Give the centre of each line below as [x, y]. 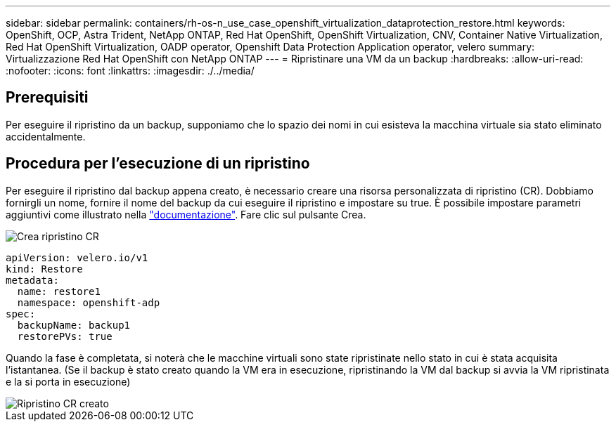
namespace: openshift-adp [89, 302]
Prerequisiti [47, 98]
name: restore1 [59, 291]
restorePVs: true [65, 336]
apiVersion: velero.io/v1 [77, 257]
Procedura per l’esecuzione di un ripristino [158, 164]
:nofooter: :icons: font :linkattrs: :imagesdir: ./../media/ [130, 71]
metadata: [32, 280]
